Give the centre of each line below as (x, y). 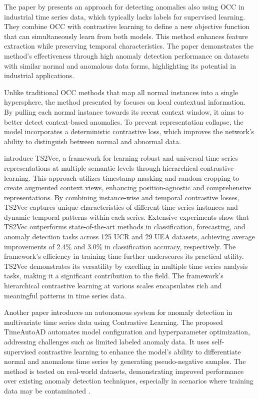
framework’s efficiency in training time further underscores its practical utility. (124, 256)
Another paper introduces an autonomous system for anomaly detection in (118, 312)
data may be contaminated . (47, 390)
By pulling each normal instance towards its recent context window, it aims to (124, 111)
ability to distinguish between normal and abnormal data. (92, 141)
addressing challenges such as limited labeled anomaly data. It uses (107, 341)
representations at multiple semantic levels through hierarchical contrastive (119, 167)
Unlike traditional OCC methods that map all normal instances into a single (121, 92)
